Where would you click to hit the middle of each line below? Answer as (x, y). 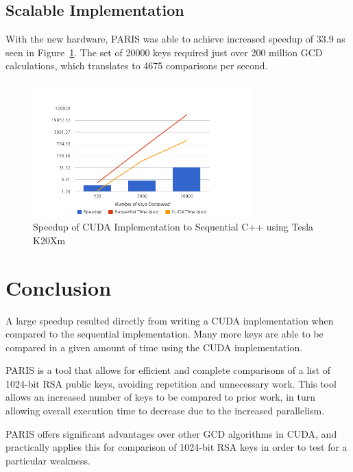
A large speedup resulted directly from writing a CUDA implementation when (170, 320)
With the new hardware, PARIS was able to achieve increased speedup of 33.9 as (175, 39)
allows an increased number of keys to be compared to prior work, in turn (161, 397)
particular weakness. (48, 460)
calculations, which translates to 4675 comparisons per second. (137, 66)
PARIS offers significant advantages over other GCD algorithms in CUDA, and (171, 433)
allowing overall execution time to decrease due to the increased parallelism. (165, 411)
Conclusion (59, 287)
